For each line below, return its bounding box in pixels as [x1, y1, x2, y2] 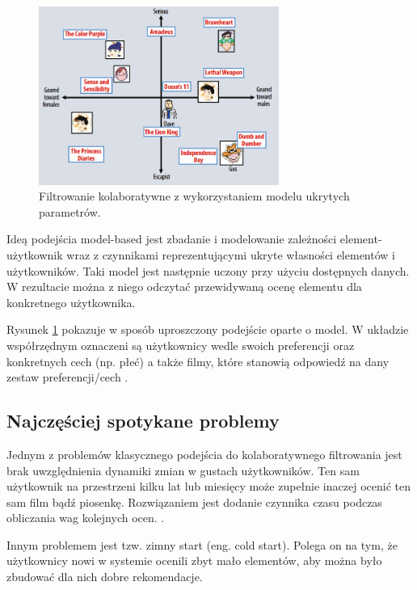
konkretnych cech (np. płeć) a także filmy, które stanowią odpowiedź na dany [6, 352, 390, 369]
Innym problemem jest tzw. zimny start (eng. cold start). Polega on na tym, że [6, 536, 398, 553]
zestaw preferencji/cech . [6, 369, 128, 386]
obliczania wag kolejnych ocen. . [6, 509, 165, 526]
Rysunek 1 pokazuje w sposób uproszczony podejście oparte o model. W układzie [6, 321, 409, 338]
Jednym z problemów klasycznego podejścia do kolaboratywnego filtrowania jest [6, 445, 402, 462]
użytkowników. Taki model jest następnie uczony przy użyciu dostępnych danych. [6, 262, 410, 279]
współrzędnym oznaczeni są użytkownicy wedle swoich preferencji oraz [6, 336, 355, 353]
